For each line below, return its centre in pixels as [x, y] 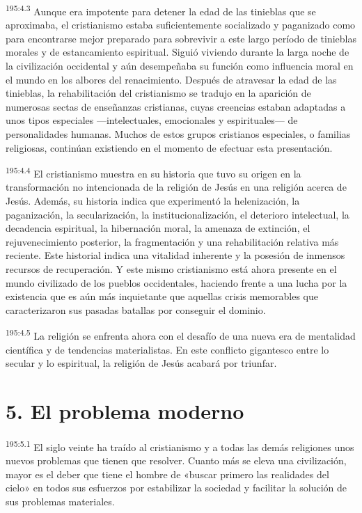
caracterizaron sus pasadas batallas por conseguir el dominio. [136, 309]
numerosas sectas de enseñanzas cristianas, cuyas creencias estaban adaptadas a [176, 106]
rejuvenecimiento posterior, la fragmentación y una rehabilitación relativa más [172, 241]
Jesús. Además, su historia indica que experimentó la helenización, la [153, 201]
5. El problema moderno [125, 411]
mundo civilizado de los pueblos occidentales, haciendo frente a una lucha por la [176, 282]
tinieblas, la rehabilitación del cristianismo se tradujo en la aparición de [158, 93]
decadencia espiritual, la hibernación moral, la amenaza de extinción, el [158, 228]
